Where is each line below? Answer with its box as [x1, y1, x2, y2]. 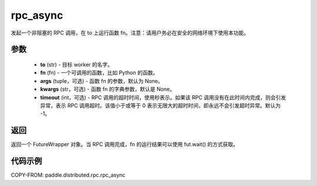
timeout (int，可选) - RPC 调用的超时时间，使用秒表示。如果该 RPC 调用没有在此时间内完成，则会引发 [40, 94, 286, 101]
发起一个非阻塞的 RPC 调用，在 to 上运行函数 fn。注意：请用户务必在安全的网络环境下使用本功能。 [11, 29, 249, 36]
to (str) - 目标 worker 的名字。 [40, 61, 113, 68]
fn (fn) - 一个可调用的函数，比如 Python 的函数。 [40, 69, 158, 76]
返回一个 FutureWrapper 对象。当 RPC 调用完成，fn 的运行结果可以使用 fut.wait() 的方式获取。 [11, 141, 239, 148]
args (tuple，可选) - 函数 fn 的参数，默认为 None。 [40, 77, 164, 84]
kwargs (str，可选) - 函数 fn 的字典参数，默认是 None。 [40, 85, 176, 93]
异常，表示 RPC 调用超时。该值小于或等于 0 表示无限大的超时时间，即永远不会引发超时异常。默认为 [40, 102, 281, 109]
